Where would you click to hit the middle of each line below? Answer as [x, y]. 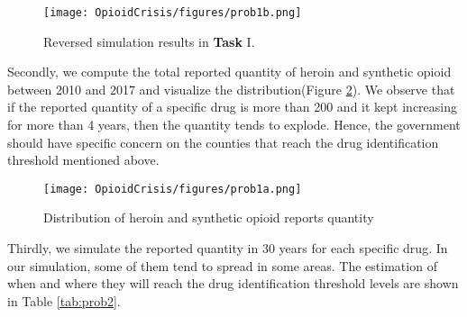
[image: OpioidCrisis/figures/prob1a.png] [173, 189]
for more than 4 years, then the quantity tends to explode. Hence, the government [234, 125]
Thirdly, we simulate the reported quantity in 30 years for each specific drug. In [228, 248]
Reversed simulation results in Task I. [149, 41]
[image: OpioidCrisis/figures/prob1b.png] [173, 13]
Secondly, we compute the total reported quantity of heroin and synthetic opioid [229, 72]
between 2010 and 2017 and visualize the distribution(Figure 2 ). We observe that [231, 89]
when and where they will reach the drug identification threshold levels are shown [233, 283]
